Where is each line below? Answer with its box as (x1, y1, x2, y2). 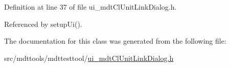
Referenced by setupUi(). (4, 18, 82, 29)
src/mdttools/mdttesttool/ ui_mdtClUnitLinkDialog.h (4, 52, 174, 63)
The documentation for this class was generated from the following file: (4, 36, 226, 46)
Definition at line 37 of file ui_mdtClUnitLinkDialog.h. (4, 2, 177, 12)
